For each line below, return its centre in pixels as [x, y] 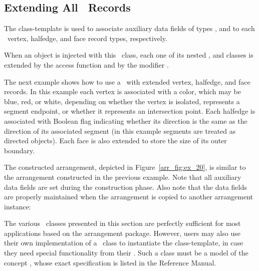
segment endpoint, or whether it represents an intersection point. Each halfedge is [130, 111]
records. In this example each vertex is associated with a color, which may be [122, 91]
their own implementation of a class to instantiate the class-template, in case [124, 243]
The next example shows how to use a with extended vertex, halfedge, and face [127, 81]
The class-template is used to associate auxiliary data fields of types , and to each [129, 28]
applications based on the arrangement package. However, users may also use [122, 233]
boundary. [20, 150]
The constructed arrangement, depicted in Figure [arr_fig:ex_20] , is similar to [125, 167]
